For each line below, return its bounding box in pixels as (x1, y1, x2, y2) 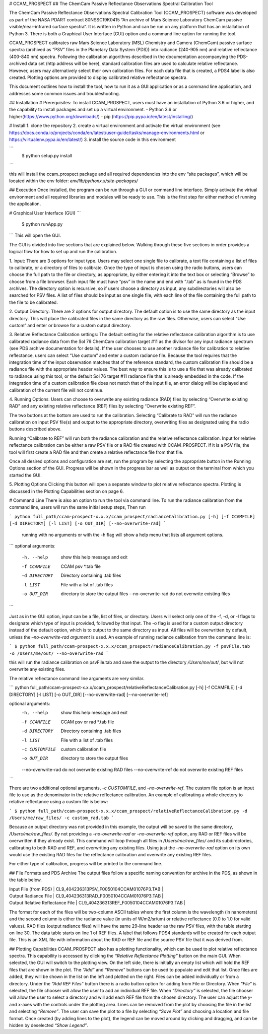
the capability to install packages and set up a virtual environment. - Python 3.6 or (9, 107, 177, 113)
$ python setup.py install (21, 152, 72, 158)
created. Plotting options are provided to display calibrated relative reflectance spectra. (9, 74, 188, 80)
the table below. (9, 877, 42, 883)
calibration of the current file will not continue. (9, 387, 104, 393)
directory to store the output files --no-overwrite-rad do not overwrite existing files (61, 591, 230, 597)
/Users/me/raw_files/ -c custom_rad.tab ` (9, 815, 114, 821)
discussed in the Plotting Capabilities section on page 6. (9, 488, 124, 494)
